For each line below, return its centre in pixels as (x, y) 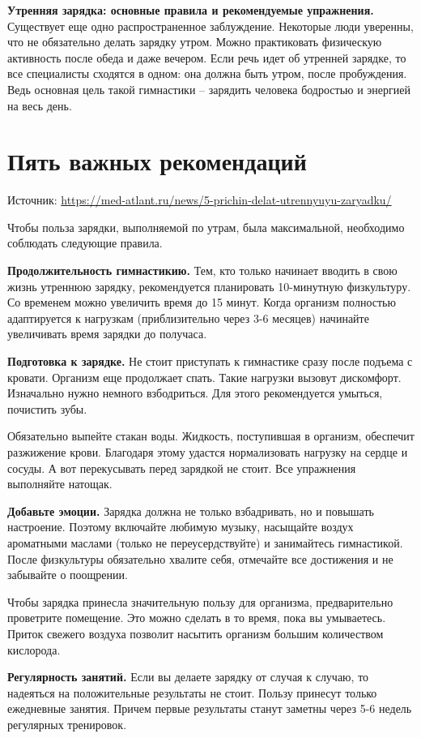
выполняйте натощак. (60, 484)
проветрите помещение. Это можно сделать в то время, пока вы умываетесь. (197, 618)
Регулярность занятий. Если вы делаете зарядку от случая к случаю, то (188, 677)
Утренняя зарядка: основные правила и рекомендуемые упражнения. (191, 10)
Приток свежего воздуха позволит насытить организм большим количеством (196, 633)
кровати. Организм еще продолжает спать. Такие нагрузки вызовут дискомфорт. (204, 377)
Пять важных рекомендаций (157, 161)
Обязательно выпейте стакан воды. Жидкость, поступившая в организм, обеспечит (211, 436)
